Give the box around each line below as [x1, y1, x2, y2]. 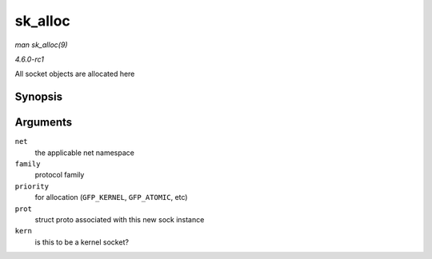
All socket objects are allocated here [14, 69, 135, 79]
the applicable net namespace [34, 148, 135, 157]
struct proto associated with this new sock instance [34, 214, 205, 224]
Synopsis [14, 90, 63, 104]
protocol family [34, 170, 85, 180]
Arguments [14, 116, 73, 129]
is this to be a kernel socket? [34, 237, 130, 247]
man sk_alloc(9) [14, 40, 68, 50]
